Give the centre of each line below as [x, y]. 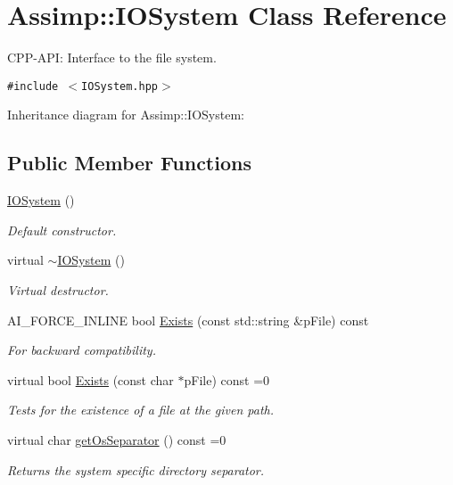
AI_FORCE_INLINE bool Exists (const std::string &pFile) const [188, 320]
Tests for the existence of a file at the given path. [141, 410]
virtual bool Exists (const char [91, 379]
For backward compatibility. [82, 350]
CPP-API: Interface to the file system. [112, 58]
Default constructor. [62, 230]
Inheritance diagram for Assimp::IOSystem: [126, 115]
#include [33, 86]
